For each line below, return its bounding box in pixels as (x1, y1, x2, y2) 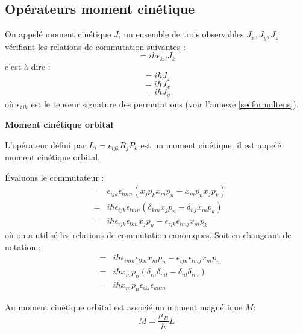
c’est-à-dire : (5, 60, 51, 72)
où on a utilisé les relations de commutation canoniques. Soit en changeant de (5, 228, 292, 241)
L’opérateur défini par (5, 138, 86, 151)
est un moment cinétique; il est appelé (140, 138, 281, 151)
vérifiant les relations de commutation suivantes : (5, 40, 186, 52)
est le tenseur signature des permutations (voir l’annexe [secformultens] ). (31, 97, 299, 110)
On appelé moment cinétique (5, 28, 111, 40)
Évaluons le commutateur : (5, 171, 104, 183)
